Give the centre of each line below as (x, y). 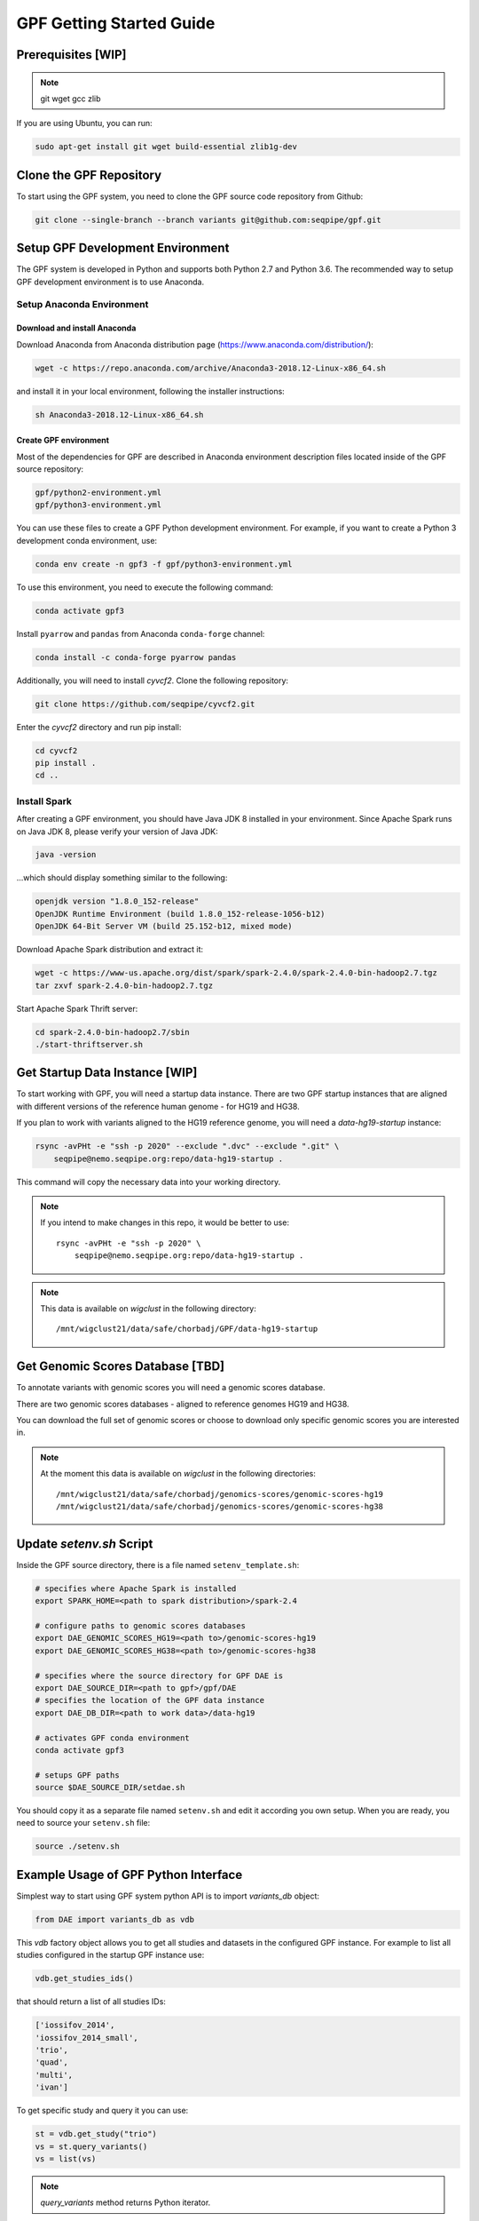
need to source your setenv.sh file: (83, 1823)
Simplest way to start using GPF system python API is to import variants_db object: (168, 1896)
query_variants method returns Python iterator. (126, 2202)
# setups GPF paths (77, 1775)
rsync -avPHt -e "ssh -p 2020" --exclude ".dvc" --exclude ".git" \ (187, 1146)
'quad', (51, 2062)
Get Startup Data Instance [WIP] (107, 1073)
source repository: (50, 469)
